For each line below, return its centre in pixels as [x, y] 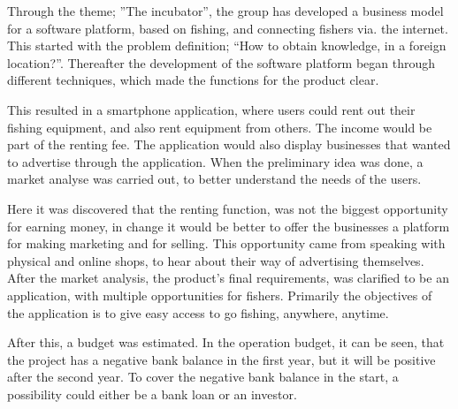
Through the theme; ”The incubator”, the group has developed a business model [225, 11]
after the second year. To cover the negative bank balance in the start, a [203, 377]
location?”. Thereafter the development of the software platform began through [221, 62]
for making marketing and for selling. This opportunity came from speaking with [226, 243]
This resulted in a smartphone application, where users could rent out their [211, 109]
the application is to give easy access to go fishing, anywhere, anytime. [198, 312]
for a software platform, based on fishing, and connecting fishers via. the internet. [228, 28]
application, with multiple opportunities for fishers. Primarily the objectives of [220, 295]
